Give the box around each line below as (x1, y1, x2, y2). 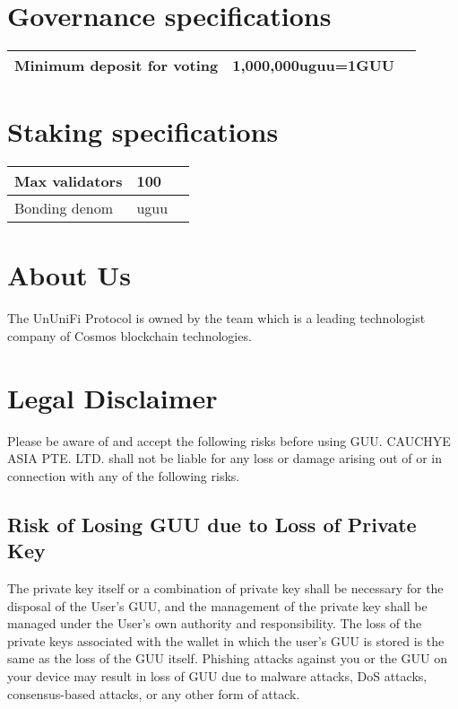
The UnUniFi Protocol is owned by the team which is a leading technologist (7, 309, 426, 328)
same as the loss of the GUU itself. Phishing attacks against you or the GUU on (7, 649, 448, 668)
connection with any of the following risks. (7, 466, 240, 485)
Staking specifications (7, 113, 279, 150)
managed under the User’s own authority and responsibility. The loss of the (7, 614, 422, 633)
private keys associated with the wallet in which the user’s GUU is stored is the (7, 631, 445, 650)
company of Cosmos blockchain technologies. (7, 326, 252, 345)
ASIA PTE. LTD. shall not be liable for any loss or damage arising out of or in (7, 449, 443, 468)
